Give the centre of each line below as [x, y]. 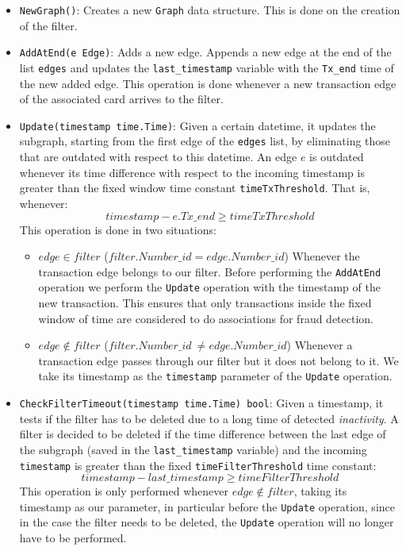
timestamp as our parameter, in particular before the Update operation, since [207, 506]
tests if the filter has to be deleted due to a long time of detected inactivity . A [209, 418]
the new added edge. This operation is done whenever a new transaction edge [208, 83]
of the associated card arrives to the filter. [121, 99]
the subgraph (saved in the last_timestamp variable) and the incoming [193, 449]
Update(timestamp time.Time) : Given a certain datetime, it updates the [197, 125]
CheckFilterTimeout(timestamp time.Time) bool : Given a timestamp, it [201, 403]
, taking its [320, 491]
